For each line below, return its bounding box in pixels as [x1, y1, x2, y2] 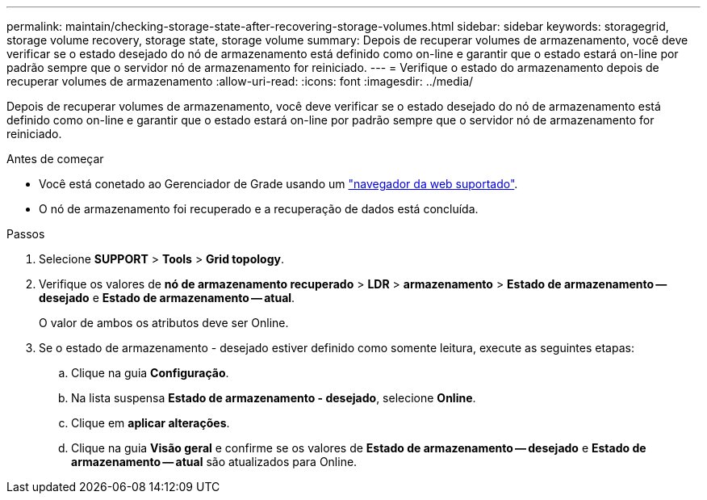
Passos [6, 227, 45, 241]
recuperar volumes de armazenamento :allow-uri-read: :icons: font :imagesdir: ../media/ [6, 74, 474, 88]
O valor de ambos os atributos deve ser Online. [39, 316, 289, 330]
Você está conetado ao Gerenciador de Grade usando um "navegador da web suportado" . [39, 177, 518, 191]
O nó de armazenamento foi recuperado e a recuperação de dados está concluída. [39, 202, 479, 216]
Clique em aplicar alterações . [71, 416, 230, 430]
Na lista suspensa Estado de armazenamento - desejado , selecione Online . [71, 391, 476, 405]
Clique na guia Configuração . [71, 366, 229, 380]
